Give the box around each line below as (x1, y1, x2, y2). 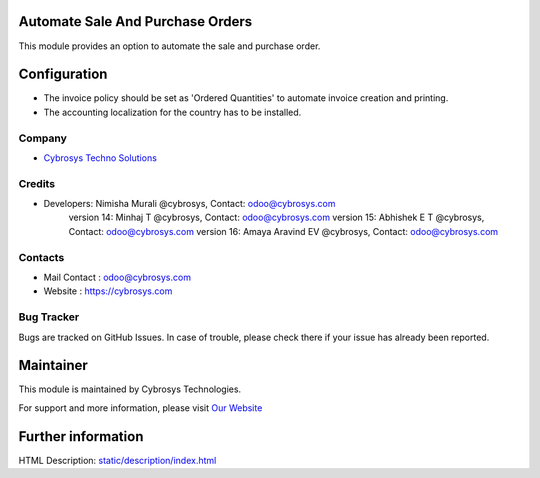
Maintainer (18, 357, 89, 374)
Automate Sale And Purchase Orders (18, 13, 253, 30)
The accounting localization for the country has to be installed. (43, 106, 302, 118)
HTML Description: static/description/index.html (18, 454, 217, 466)
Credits (18, 176, 55, 190)
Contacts (18, 250, 65, 264)
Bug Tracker (18, 310, 80, 324)
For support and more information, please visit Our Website (18, 401, 263, 414)
